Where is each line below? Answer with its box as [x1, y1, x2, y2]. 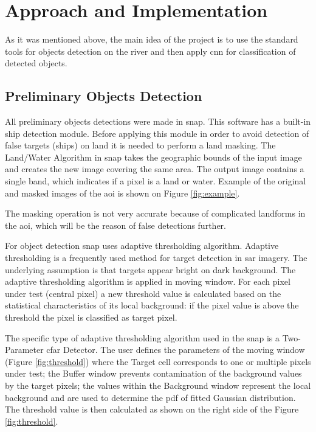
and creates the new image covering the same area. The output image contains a [5, 162, 304, 175]
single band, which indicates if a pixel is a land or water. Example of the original [5, 175, 306, 187]
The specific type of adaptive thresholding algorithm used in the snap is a [5, 331, 280, 344]
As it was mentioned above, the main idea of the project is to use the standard [5, 33, 298, 46]
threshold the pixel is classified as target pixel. [5, 311, 177, 324]
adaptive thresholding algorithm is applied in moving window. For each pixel [5, 275, 290, 288]
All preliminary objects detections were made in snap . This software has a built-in [5, 115, 311, 128]
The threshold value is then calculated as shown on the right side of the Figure [5, 403, 299, 416]
